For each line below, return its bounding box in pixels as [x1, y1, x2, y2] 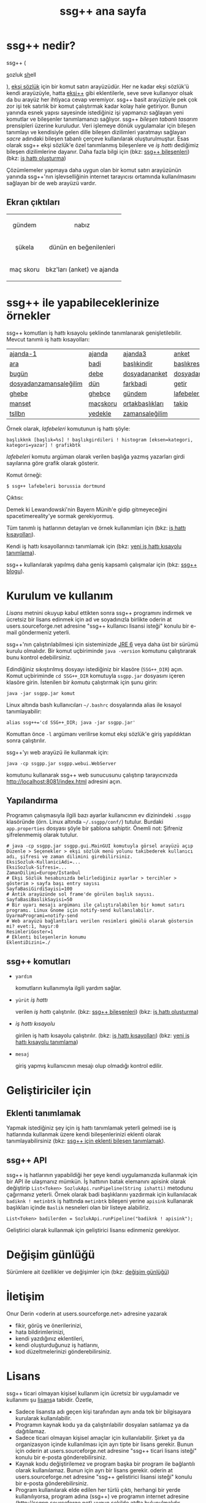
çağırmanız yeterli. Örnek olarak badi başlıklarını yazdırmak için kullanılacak [6, 1191, 197, 1198]
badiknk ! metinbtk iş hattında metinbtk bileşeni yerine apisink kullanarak [6, 1197, 194, 1205]
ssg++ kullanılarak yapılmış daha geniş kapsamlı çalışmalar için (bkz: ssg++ [6, 561, 197, 568]
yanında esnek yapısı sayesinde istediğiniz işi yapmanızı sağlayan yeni [6, 108, 184, 116]
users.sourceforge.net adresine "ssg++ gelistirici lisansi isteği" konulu [15, 1473, 193, 1480]
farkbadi [123, 379, 147, 387]
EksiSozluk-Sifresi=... [6, 864, 67, 871]
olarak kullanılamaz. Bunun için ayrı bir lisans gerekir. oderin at [15, 1466, 173, 1474]
